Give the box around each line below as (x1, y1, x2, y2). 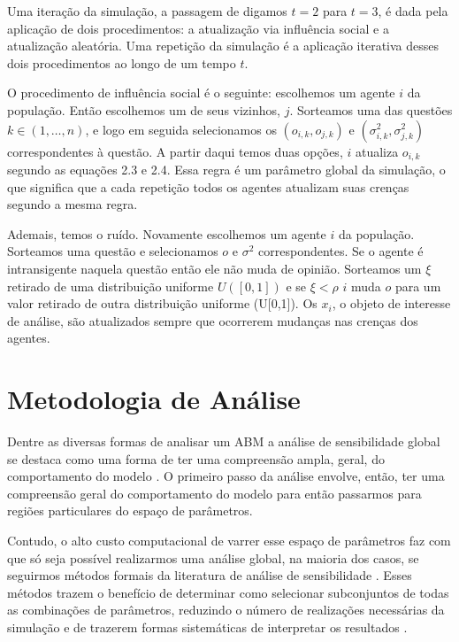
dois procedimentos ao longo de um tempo (7, 53, 236, 72)
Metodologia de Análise (7, 381, 301, 417)
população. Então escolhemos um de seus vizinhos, (7, 100, 280, 119)
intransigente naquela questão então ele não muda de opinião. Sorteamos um (7, 259, 422, 277)
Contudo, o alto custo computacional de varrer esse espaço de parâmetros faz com (7, 531, 451, 550)
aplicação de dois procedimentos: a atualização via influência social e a (7, 19, 389, 37)
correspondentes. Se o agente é (258, 242, 424, 260)
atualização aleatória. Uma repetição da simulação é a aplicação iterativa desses (7, 36, 440, 55)
